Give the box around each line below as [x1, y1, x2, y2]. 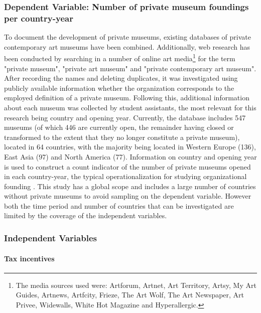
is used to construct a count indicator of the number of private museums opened [4, 161, 251, 172]
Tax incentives [4, 253, 55, 263]
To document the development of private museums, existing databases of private [4, 32, 251, 42]
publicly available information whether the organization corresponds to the [4, 82, 234, 93]
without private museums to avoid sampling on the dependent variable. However [4, 191, 251, 201]
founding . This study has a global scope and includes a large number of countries [4, 181, 256, 191]
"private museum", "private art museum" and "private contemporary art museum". [4, 63, 256, 73]
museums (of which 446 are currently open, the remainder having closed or [4, 122, 234, 132]
